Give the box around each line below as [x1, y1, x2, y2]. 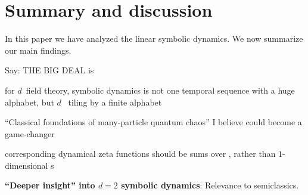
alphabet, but [5, 95, 54, 108]
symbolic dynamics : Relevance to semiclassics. [121, 179, 299, 191]
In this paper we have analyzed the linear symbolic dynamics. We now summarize [5, 32, 303, 45]
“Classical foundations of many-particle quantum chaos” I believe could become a [5, 116, 302, 128]
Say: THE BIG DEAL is [5, 64, 94, 76]
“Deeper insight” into [5, 179, 95, 191]
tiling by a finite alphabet [68, 95, 162, 108]
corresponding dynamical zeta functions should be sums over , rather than [5, 147, 276, 160]
